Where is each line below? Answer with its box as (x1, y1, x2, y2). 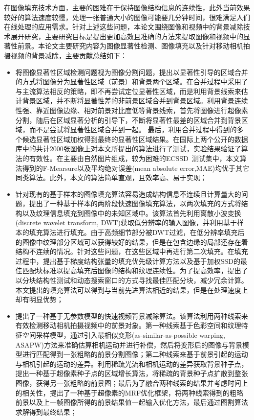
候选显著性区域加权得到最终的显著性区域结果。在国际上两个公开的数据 (22, 134, 248, 144)
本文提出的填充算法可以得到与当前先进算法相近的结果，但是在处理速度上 (15, 284, 248, 295)
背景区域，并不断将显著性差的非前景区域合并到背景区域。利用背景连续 (22, 95, 248, 106)
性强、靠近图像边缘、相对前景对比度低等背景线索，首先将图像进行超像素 (15, 105, 248, 115)
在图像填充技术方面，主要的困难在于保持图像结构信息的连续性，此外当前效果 (4, 2, 250, 12)
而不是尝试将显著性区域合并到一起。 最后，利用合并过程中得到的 (29, 124, 237, 135)
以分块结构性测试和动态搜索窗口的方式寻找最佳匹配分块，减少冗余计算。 (15, 275, 248, 285)
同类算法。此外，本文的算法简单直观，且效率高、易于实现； (15, 172, 207, 183)
